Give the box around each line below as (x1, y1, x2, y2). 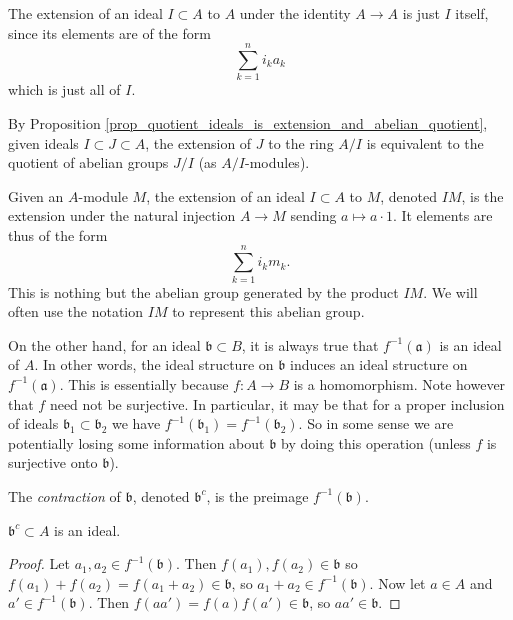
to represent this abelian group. (172, 301, 365, 322)
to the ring (268, 132, 334, 153)
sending (290, 205, 337, 226)
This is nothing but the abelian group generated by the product (8, 281, 399, 302)
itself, (455, 3, 489, 23)
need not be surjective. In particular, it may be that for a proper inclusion (49, 393, 505, 414)
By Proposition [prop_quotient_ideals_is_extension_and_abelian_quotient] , (8, 112, 488, 133)
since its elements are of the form (8, 22, 211, 43)
